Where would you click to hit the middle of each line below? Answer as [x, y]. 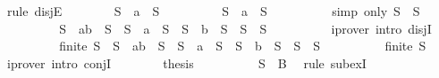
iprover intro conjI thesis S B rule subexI [186, 62]
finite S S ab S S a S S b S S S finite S [243, 46]
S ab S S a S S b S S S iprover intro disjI [245, 28]
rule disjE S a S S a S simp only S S [213, 11]
